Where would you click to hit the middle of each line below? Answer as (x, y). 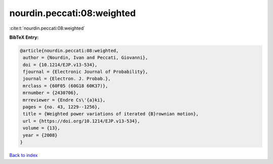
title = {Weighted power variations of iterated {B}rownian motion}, (111, 114)
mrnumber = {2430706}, (51, 93)
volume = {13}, (42, 128)
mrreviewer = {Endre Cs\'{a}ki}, (64, 100)
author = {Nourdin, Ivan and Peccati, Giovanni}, (86, 58)
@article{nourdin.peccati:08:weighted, (69, 51)
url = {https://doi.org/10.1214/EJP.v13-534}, (81, 121)
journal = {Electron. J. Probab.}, (67, 79)
